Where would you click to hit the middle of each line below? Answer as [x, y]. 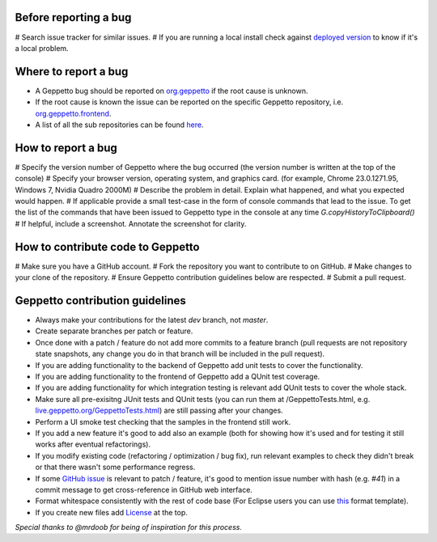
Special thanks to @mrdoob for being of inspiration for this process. [129, 527]
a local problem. [42, 48]
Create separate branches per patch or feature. [114, 331]
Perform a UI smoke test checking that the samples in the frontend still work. [163, 421]
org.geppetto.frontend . [73, 113]
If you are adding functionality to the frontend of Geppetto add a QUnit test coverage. [178, 377]
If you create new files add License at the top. [111, 512]
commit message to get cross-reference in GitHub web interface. [144, 489]
